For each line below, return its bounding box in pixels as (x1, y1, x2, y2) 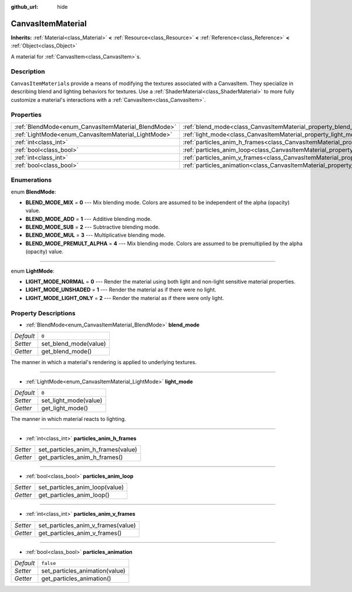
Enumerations (11, 176, 52, 184)
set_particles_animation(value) (41, 567, 126, 575)
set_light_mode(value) (41, 396, 103, 404)
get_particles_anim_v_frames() (38, 529, 122, 537)
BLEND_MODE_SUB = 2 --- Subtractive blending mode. (25, 223, 160, 231)
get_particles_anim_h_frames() (38, 453, 123, 461)
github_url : (11, 4, 38, 10)
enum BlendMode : (11, 188, 56, 195)
